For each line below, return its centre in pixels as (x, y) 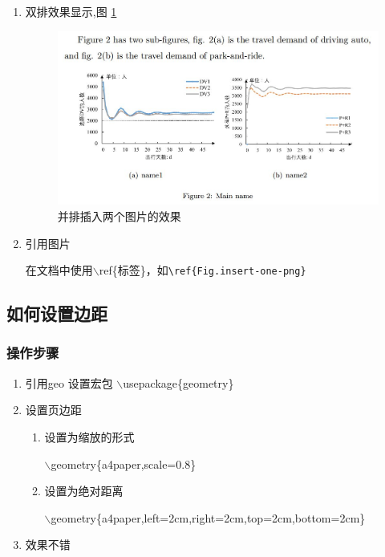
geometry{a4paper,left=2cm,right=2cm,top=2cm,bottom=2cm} (208, 517)
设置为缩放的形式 (89, 436)
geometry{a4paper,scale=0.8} (124, 463)
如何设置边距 (57, 313)
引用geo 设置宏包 (69, 382)
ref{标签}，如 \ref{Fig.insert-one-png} (203, 270)
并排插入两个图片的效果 (119, 215)
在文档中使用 (59, 270)
